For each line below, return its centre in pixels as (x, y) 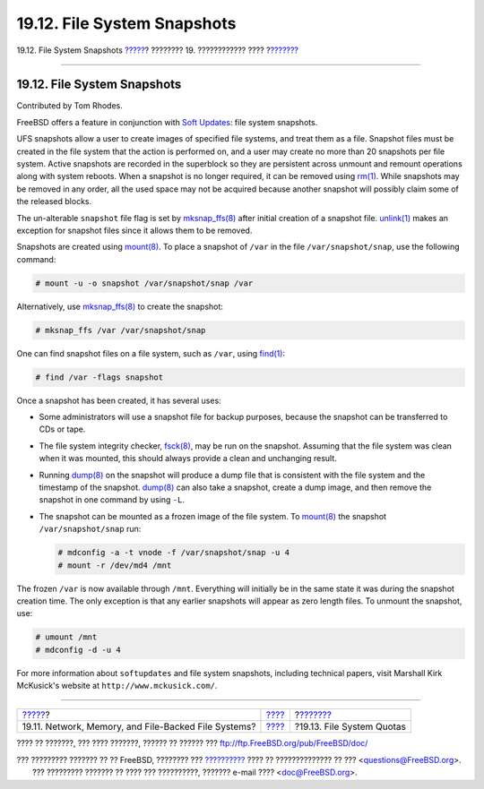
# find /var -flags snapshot (99, 377)
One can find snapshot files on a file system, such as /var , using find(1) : (151, 353)
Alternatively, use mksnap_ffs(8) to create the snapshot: (120, 306)
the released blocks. (54, 202)
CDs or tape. (62, 429)
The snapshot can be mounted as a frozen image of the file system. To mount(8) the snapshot (213, 516)
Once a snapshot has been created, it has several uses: (119, 400)
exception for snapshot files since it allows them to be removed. (134, 230)
